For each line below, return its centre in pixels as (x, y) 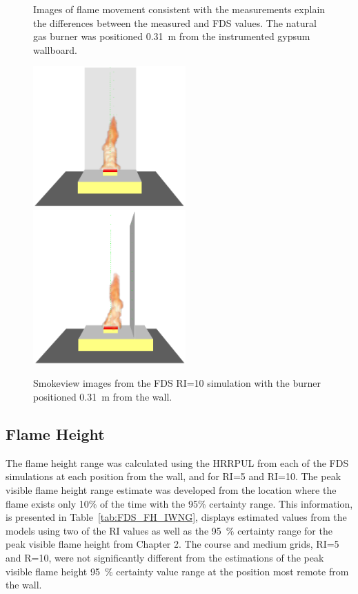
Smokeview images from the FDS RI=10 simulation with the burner (177, 383)
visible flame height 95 (53, 571)
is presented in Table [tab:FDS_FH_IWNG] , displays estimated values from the (176, 517)
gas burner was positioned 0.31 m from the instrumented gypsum (172, 36)
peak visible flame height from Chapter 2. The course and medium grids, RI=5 (172, 544)
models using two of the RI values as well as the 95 (113, 530)
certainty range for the (285, 530)
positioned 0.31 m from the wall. (103, 397)
